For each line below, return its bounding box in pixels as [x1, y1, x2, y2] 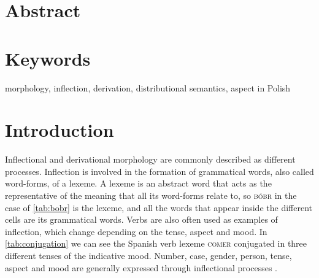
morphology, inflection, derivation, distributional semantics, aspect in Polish [5, 81, 291, 94]
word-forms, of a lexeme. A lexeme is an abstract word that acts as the [5, 177, 272, 190]
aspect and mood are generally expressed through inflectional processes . [5, 261, 277, 274]
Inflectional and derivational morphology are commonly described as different [5, 153, 296, 166]
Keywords [5, 45, 91, 71]
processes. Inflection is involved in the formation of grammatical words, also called [5, 164, 314, 177]
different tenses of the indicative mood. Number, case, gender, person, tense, [5, 249, 292, 261]
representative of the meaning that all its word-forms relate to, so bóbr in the [5, 189, 297, 201]
